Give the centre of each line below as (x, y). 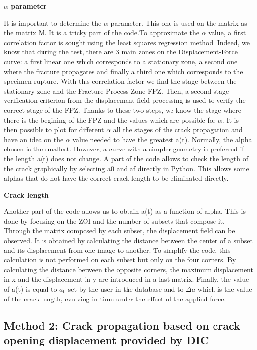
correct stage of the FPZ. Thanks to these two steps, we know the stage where (123, 110)
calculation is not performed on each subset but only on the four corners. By (120, 260)
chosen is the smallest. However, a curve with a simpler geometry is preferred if (124, 149)
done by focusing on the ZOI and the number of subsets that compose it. (114, 221)
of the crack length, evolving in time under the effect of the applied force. (115, 298)
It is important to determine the (53, 23)
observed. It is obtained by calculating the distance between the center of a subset (128, 240)
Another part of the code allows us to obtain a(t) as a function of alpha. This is (125, 211)
